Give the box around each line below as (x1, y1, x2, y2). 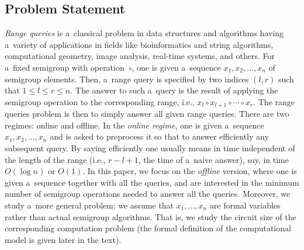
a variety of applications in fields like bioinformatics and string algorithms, (5, 38, 274, 50)
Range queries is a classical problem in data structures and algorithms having (5, 27, 284, 39)
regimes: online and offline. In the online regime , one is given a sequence (5, 119, 264, 131)
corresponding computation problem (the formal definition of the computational (5, 222, 291, 234)
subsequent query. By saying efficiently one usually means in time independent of (5, 142, 295, 154)
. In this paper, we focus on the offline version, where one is (82, 165, 297, 177)
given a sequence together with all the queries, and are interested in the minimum (5, 176, 299, 188)
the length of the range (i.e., (5, 153, 106, 165)
